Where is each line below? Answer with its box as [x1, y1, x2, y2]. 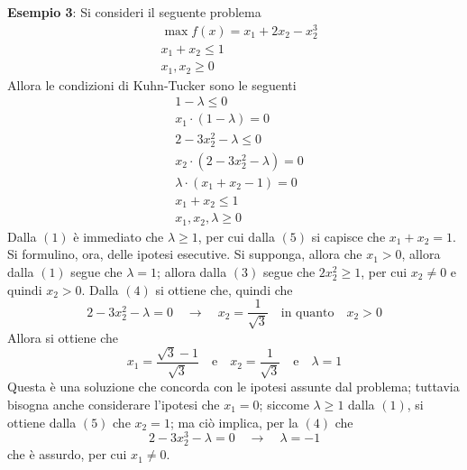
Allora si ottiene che [7, 327, 118, 346]
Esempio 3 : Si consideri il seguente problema [7, 3, 261, 21]
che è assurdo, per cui [7, 445, 127, 464]
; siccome [259, 395, 309, 414]
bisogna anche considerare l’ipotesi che [7, 395, 220, 414]
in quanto [280, 306, 334, 319]
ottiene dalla [7, 412, 77, 431]
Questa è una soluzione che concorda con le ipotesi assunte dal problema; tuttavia [7, 377, 460, 396]
